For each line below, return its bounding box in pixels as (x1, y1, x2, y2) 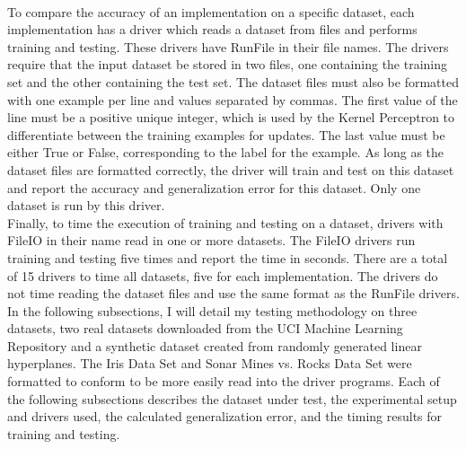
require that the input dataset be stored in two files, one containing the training (7, 55, 448, 74)
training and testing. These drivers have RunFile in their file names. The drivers (7, 37, 449, 56)
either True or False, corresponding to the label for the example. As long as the (7, 143, 444, 162)
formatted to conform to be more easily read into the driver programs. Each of (7, 372, 440, 391)
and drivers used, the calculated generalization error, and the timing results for (7, 407, 443, 426)
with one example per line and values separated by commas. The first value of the (7, 90, 458, 109)
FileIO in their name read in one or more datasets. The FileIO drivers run (7, 231, 416, 250)
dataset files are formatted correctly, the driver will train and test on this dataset (7, 160, 454, 179)
